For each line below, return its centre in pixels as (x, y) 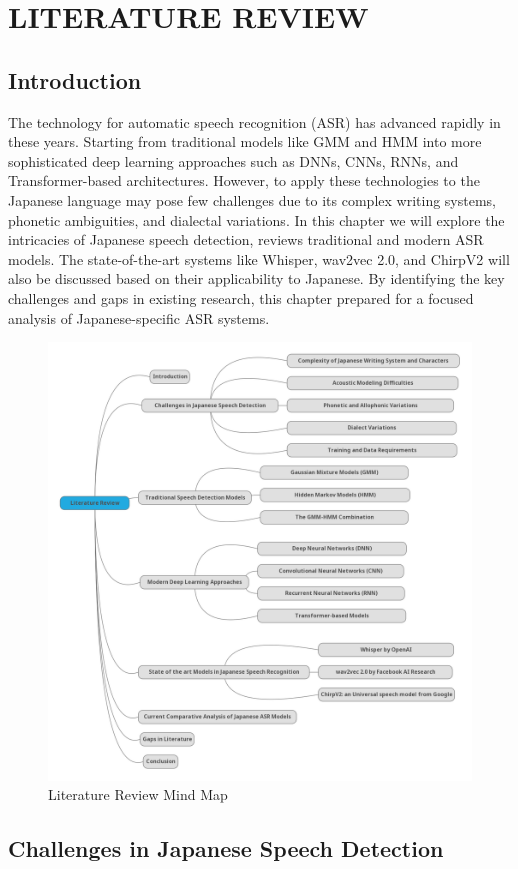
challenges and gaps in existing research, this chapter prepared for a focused (241, 297)
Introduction (75, 79)
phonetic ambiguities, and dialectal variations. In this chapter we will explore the (256, 219)
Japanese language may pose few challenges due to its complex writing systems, (252, 199)
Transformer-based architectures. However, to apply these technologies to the (244, 180)
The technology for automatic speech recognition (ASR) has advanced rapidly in (254, 121)
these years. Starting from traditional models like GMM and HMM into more (245, 141)
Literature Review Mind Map (138, 794)
